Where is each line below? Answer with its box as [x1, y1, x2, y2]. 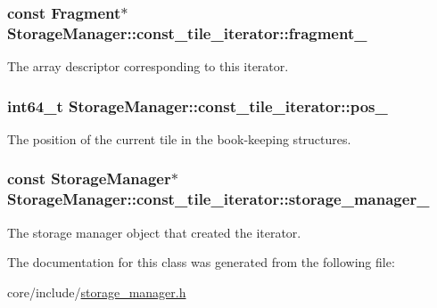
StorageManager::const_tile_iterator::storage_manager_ [7, 188, 430, 210]
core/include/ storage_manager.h [7, 282, 186, 301]
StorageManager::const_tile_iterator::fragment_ [7, 21, 367, 44]
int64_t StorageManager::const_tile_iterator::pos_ [7, 94, 388, 117]
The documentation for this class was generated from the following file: [7, 253, 395, 272]
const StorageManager [7, 167, 171, 190]
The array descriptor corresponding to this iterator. [7, 57, 289, 76]
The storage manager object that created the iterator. [7, 223, 301, 241]
